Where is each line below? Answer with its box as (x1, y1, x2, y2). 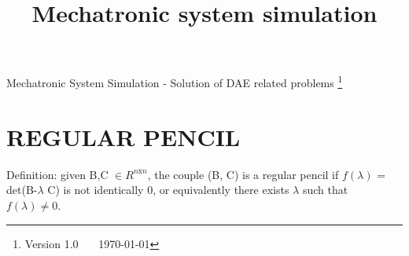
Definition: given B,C (6, 166, 109, 182)
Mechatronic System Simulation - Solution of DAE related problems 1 (6, 72, 343, 91)
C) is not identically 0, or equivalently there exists (47, 181, 289, 198)
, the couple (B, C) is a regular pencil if (147, 166, 339, 182)
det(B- (6, 181, 38, 198)
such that (302, 181, 348, 198)
